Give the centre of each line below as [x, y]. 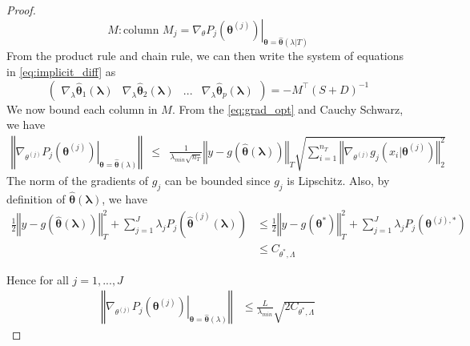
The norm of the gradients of [78, 181]
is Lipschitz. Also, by [338, 181]
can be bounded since [217, 181]
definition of [36, 199]
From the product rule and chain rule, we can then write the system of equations [205, 56]
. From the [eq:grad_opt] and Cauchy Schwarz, [287, 109]
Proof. [21, 10]
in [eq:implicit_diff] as [61, 72]
